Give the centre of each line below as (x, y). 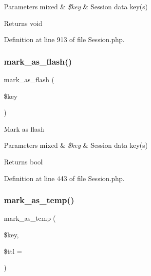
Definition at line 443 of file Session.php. (64, 178)
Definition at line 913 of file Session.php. (64, 39)
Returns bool (23, 161)
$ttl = (13, 251)
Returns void (23, 23)
